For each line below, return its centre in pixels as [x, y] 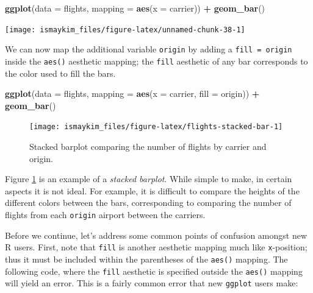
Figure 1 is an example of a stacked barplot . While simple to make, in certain [149, 179]
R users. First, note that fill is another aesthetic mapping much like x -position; [156, 247]
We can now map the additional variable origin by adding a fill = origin [149, 49]
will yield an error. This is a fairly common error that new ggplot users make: [152, 283]
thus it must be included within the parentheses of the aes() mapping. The [146, 259]
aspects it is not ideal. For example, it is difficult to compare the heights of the [152, 190]
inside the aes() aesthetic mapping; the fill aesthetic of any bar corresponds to [156, 61]
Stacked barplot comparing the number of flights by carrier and [148, 146]
